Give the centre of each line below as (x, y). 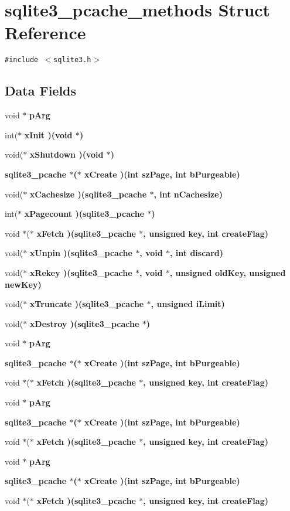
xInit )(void (48, 134)
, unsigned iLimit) (188, 304)
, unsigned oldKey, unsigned (228, 272)
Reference (45, 33)
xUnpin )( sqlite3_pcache (81, 253)
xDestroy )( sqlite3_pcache (84, 323)
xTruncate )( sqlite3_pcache (87, 304)
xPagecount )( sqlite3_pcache (84, 214)
